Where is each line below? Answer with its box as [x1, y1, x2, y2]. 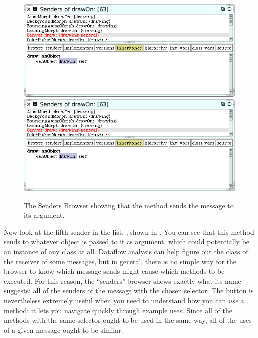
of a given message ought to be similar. [4, 324, 123, 335]
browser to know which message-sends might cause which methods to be [4, 266, 225, 276]
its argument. [24, 210, 65, 220]
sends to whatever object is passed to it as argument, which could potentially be [4, 236, 250, 247]
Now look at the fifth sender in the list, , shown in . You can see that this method [4, 226, 254, 237]
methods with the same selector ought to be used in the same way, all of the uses [4, 315, 252, 325]
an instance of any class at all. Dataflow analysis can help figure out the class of [4, 246, 248, 257]
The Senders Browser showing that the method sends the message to [24, 200, 234, 210]
